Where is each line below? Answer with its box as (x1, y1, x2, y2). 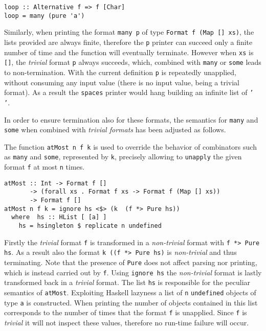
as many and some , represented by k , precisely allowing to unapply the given (4, 151, 242, 162)
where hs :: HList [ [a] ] (11, 214, 107, 221)
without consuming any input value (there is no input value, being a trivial (4, 77, 239, 87)
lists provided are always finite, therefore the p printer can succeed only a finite (4, 36, 253, 47)
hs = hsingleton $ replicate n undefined (18, 222, 162, 230)
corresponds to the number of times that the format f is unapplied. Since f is (4, 307, 247, 318)
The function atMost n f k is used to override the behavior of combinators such (4, 141, 257, 152)
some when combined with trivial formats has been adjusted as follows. (4, 124, 226, 135)
